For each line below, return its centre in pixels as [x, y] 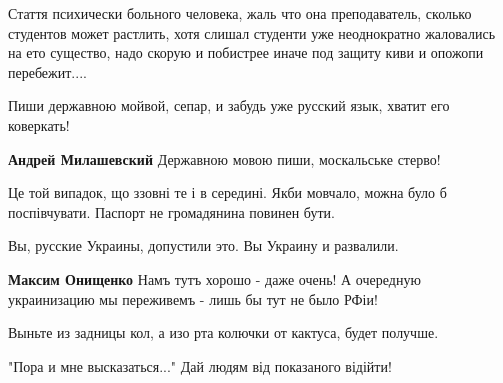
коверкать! [39, 124]
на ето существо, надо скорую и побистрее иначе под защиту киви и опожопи [246, 52]
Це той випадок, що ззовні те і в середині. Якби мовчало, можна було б [227, 192]
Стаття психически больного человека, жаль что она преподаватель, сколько [240, 13]
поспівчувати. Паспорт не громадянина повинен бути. [171, 211]
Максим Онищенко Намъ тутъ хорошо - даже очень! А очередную [214, 278]
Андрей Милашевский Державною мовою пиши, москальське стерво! [224, 158]
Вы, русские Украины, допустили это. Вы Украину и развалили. [203, 245]
